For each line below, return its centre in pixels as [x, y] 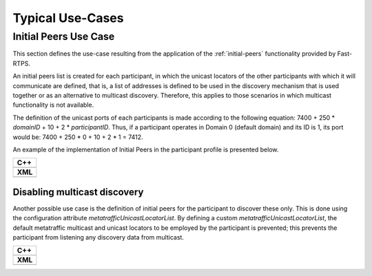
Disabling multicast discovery [78, 192]
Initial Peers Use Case [64, 36]
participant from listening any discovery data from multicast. [98, 237]
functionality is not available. [53, 105]
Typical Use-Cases [68, 18]
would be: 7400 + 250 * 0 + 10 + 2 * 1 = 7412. [78, 137]
